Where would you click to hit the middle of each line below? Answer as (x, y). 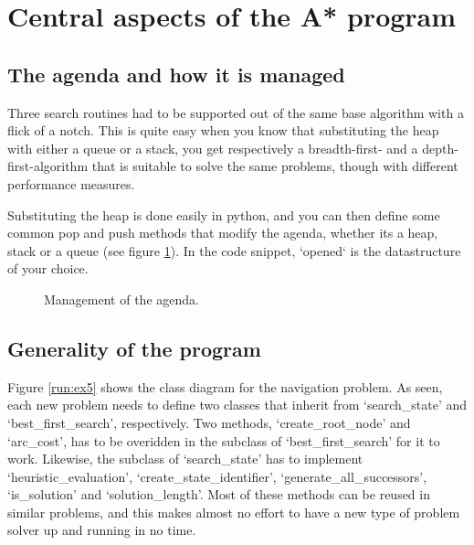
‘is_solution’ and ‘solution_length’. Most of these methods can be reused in (219, 494)
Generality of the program (134, 348)
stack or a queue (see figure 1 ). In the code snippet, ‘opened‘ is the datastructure (234, 250)
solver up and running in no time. (102, 530)
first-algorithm (48, 166)
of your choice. (48, 268)
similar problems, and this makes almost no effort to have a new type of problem (234, 512)
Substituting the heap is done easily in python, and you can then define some (224, 214)
